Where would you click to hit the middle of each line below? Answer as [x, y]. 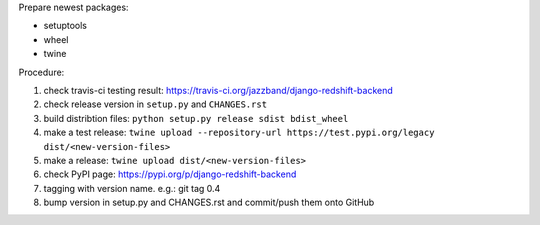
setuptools [65, 26]
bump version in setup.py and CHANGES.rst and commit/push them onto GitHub [209, 202]
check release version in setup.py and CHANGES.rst [155, 104]
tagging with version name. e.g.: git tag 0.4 [132, 188]
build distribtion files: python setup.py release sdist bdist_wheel [196, 118]
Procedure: [41, 72]
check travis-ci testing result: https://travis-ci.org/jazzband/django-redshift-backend [218, 90]
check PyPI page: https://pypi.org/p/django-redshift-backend [170, 174]
